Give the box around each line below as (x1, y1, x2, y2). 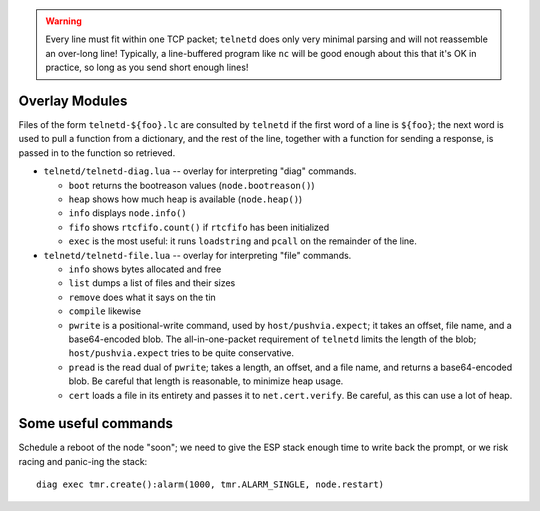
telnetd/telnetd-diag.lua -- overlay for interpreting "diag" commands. (43, 165, 357, 177)
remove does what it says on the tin (68, 291, 217, 303)
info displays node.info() (68, 207, 187, 219)
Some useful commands (18, 415, 174, 432)
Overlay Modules (18, 92, 128, 109)
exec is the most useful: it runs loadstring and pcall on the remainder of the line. (68, 235, 417, 247)
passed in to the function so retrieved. (18, 146, 176, 159)
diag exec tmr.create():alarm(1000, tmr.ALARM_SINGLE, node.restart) (36, 479, 385, 490)
